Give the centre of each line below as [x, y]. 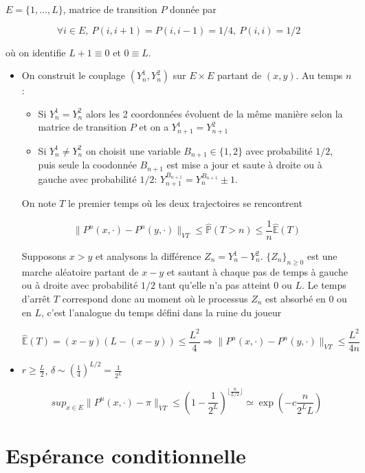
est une [322, 256]
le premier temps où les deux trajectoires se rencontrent [185, 203]
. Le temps [324, 285]
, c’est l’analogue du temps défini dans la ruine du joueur [162, 312]
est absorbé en [296, 299]
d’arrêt [36, 299]
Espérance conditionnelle [126, 455]
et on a [154, 127]
